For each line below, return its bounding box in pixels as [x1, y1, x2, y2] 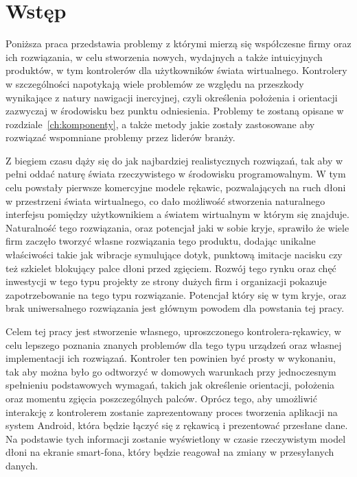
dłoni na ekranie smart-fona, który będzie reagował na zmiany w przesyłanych [5, 445, 334, 459]
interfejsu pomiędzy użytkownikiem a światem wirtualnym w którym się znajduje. [5, 207, 349, 221]
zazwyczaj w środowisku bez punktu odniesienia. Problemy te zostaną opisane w [5, 103, 344, 118]
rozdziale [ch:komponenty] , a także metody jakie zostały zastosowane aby [5, 117, 315, 131]
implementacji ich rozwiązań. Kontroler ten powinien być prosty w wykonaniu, [5, 351, 336, 365]
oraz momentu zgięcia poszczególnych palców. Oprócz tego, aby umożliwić [5, 391, 317, 405]
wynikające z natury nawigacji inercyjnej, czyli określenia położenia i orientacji [5, 90, 338, 104]
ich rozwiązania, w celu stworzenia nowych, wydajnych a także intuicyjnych [5, 49, 323, 64]
